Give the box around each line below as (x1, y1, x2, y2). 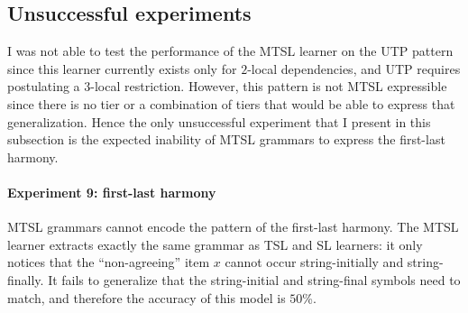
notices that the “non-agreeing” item (7, 253, 210, 272)
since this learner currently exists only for (7, 59, 237, 78)
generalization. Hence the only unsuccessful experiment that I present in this (7, 112, 431, 131)
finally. (7, 270, 44, 289)
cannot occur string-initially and (225, 253, 404, 272)
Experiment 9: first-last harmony (7, 182, 216, 201)
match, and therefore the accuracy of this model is (7, 288, 286, 307)
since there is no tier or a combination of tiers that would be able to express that (7, 94, 455, 113)
